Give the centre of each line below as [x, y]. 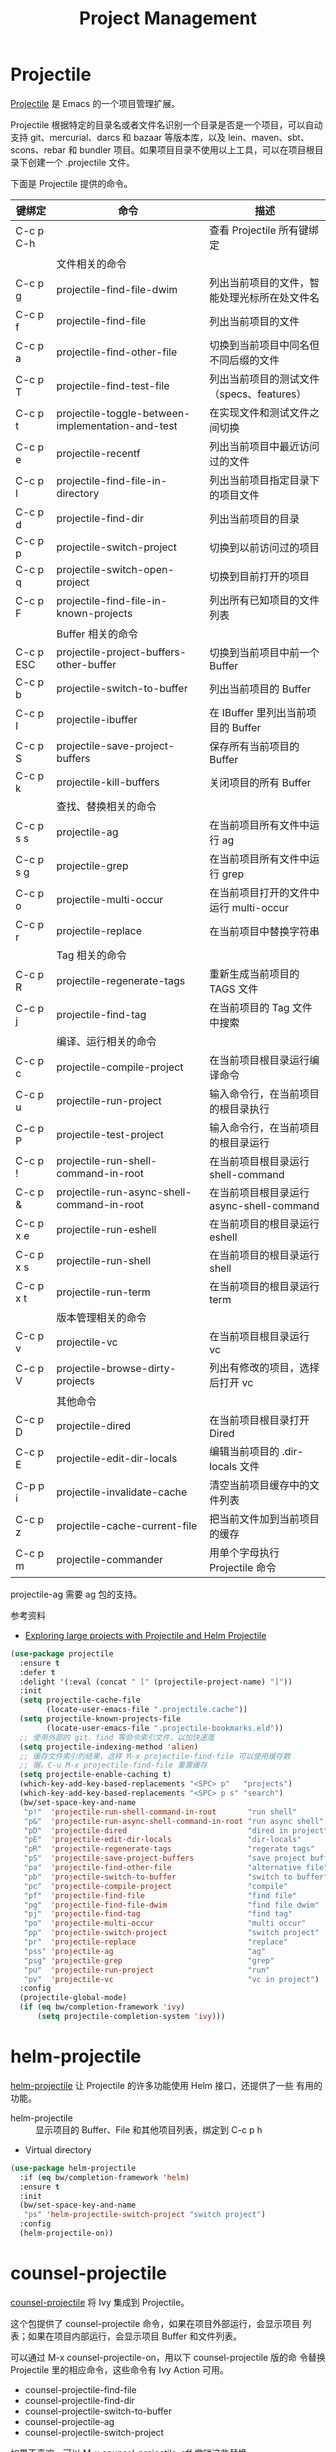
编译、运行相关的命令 [106, 1041]
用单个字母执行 [244, 1552]
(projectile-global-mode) [73, 1998]
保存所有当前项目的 [254, 746]
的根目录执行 [239, 1109]
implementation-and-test [117, 425]
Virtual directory [58, 2149]
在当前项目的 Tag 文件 [261, 1007]
